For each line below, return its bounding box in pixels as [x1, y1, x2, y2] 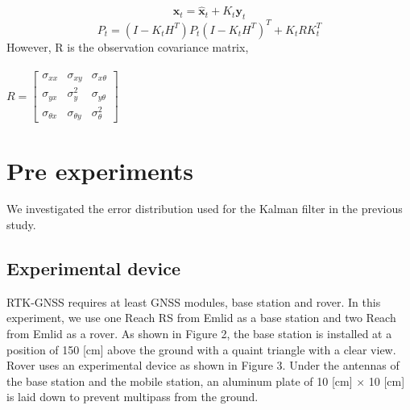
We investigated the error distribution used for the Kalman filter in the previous [6, 200, 403, 217]
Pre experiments [6, 153, 194, 186]
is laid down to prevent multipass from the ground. [6, 388, 259, 405]
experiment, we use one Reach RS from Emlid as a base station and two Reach [6, 309, 396, 326]
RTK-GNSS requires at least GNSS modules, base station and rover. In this [6, 293, 381, 310]
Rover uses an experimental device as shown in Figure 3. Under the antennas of [6, 357, 400, 374]
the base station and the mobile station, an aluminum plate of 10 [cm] [6, 372, 353, 389]
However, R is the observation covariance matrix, [6, 38, 249, 55]
